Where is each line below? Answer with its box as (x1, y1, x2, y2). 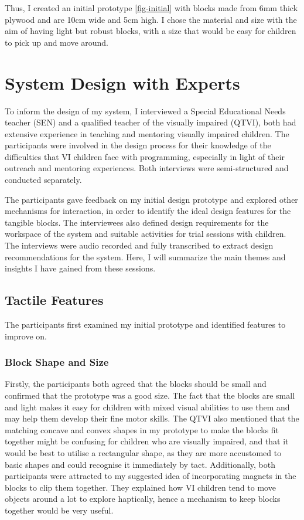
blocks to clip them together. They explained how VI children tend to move (5, 481, 276, 493)
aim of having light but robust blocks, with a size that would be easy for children (5, 25, 296, 37)
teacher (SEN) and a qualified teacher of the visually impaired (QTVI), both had (5, 116, 296, 128)
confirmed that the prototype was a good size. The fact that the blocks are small (5, 389, 295, 402)
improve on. (5, 329, 47, 342)
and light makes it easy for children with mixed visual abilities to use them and (5, 400, 290, 413)
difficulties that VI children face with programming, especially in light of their (5, 150, 285, 162)
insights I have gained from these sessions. (5, 262, 156, 274)
